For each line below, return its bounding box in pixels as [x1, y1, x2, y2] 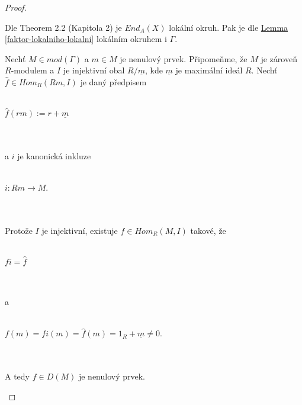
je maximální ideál [175, 64, 243, 76]
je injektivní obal [63, 64, 125, 76]
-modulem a [11, 64, 54, 76]
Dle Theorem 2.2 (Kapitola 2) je [5, 21, 122, 33]
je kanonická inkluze [17, 149, 91, 162]
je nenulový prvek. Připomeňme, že [120, 52, 248, 65]
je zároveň [261, 52, 297, 65]
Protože [5, 224, 33, 236]
